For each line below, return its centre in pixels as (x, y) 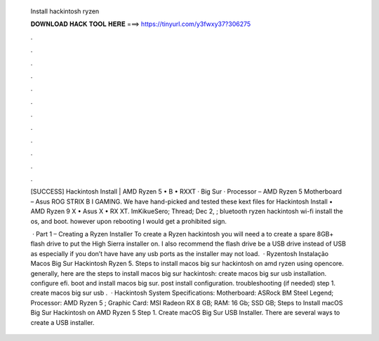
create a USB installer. (62, 322)
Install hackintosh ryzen (65, 11)
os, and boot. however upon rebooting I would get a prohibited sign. (129, 221)
